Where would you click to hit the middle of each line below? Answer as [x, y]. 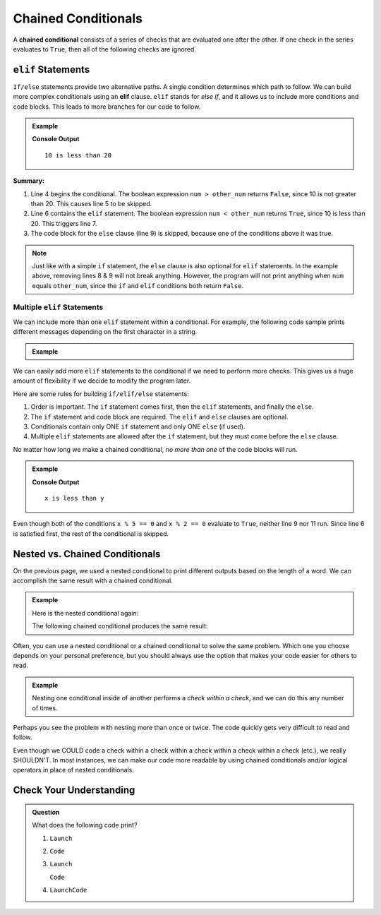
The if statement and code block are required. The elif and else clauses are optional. [159, 417]
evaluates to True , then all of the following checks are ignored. [105, 49]
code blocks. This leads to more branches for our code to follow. [107, 107]
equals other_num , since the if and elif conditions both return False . [138, 285]
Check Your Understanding [74, 790]
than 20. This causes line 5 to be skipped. [91, 203]
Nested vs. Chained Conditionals [87, 554]
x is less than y [74, 498]
